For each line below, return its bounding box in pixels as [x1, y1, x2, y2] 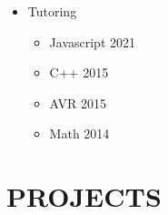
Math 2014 [49, 124, 110, 143]
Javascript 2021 [49, 32, 136, 51]
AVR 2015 [49, 93, 107, 112]
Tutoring [27, 2, 77, 20]
